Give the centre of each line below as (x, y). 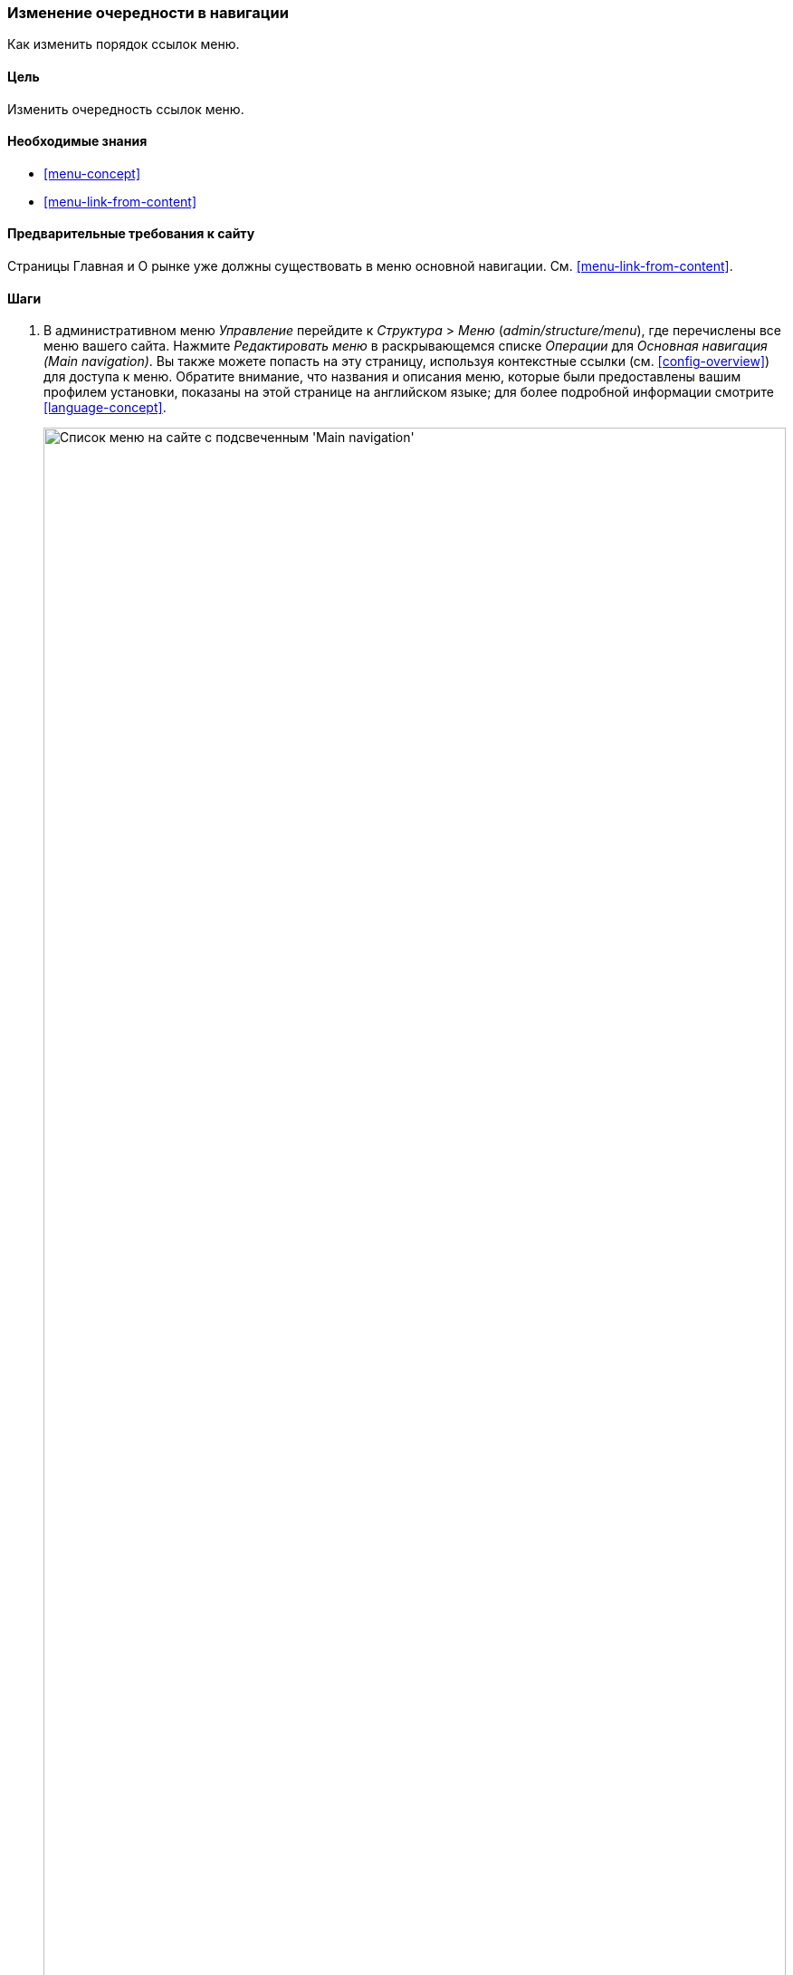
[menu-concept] (92, 173)
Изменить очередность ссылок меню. (126, 109)
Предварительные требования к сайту (131, 234)
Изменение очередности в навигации (148, 13)
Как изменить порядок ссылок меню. (124, 44)
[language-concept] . (105, 408)
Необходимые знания (77, 141)
